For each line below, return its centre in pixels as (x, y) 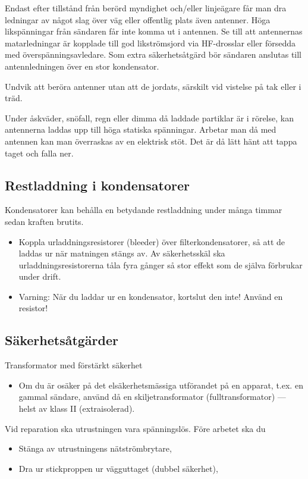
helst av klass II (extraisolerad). (77, 408)
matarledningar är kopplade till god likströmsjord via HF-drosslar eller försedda (150, 43)
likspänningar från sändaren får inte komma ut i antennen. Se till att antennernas (154, 31)
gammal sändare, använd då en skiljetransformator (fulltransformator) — (152, 397)
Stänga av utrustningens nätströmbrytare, (95, 448)
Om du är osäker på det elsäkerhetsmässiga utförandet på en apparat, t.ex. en (161, 385)
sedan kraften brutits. (44, 221)
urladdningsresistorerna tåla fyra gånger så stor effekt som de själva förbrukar (161, 264)
